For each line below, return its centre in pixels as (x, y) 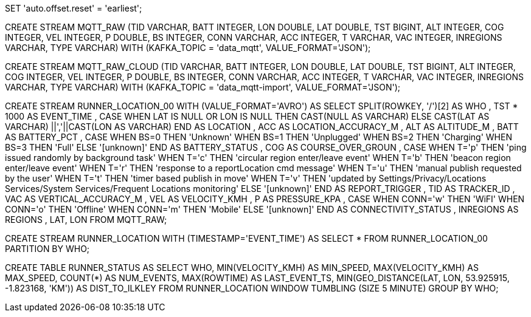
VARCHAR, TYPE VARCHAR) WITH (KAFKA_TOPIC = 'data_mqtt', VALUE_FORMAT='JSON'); (188, 48)
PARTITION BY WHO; (47, 249)
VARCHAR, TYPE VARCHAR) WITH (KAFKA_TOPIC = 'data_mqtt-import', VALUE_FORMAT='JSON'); (203, 87)
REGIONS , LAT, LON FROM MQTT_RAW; (86, 220)
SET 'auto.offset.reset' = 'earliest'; (74, 8)
